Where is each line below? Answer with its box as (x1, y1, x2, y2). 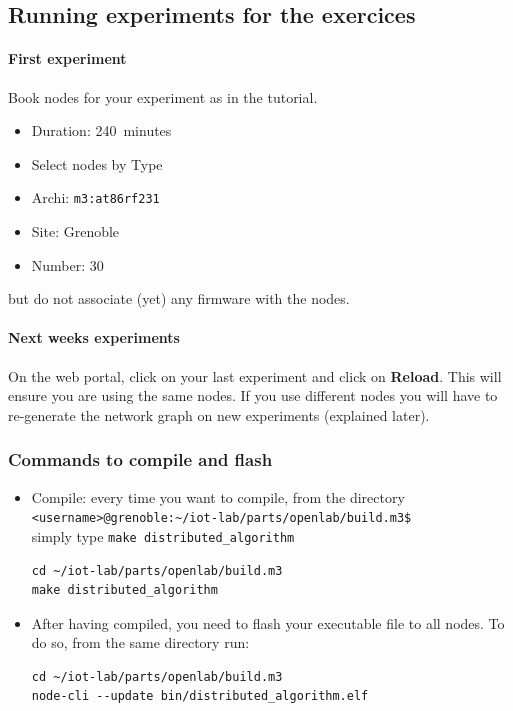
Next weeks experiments (8, 327, 180, 348)
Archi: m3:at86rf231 (31, 187, 160, 208)
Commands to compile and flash (8, 447, 273, 472)
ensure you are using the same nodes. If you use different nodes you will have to (8, 385, 498, 406)
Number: (31, 254, 86, 275)
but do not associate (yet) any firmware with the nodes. (8, 288, 350, 309)
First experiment (8, 48, 127, 69)
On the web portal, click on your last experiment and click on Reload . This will (8, 365, 502, 386)
